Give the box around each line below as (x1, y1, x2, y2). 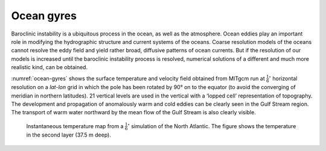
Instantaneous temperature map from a (26, 122, 124, 129)
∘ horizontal (269, 74, 298, 82)
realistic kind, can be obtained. (11, 64, 88, 71)
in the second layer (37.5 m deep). (26, 131, 111, 138)
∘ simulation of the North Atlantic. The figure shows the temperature (127, 122, 296, 129)
